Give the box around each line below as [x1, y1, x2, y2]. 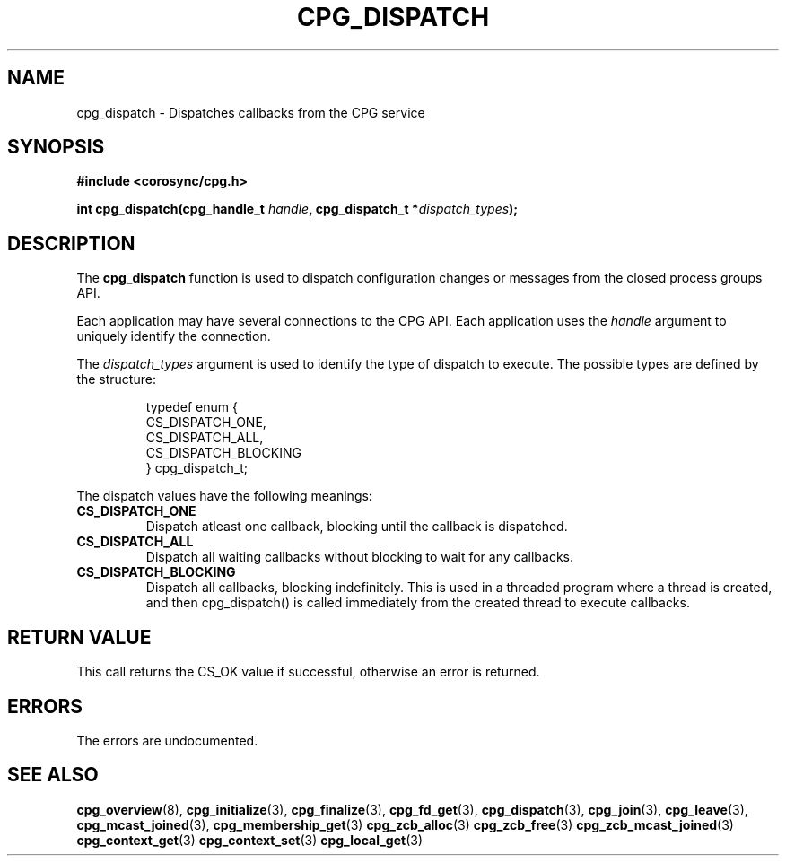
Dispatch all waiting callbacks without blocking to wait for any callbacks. [145, 549, 574, 565]
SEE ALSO [7, 763, 99, 787]
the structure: [76, 371, 156, 388]
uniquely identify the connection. [76, 328, 271, 344]
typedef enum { [145, 399, 238, 415]
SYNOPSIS [7, 135, 105, 159]
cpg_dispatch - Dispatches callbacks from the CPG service [76, 104, 425, 120]
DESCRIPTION [7, 231, 135, 255]
